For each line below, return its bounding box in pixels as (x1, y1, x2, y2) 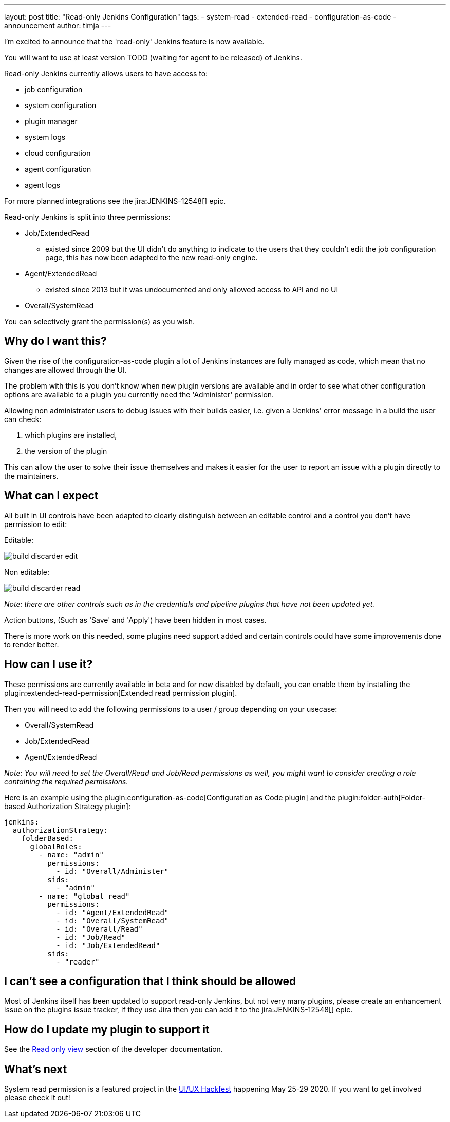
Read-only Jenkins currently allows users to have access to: (4, 69, 208, 78)
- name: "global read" (39, 891, 130, 900)
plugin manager (25, 117, 78, 126)
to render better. (4, 640, 59, 649)
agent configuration (25, 165, 91, 173)
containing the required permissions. (4, 777, 128, 786)
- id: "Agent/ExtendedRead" (56, 908, 169, 917)
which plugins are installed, (25, 430, 117, 440)
